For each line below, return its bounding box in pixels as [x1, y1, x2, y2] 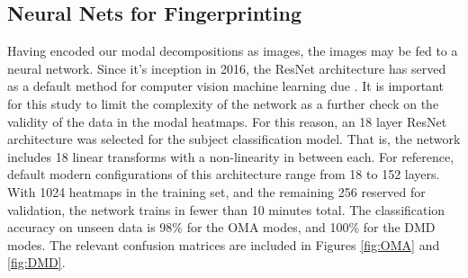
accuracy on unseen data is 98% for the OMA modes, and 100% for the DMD [7, 218, 436, 237]
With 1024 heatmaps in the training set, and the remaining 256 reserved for [7, 182, 426, 201]
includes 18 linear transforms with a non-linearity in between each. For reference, [7, 147, 454, 166]
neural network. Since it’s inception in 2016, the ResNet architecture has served [7, 58, 446, 77]
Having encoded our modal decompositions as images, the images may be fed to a [7, 41, 458, 60]
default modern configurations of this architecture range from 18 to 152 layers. [7, 165, 440, 184]
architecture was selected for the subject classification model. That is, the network [7, 130, 461, 148]
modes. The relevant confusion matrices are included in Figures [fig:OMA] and [7, 235, 440, 254]
